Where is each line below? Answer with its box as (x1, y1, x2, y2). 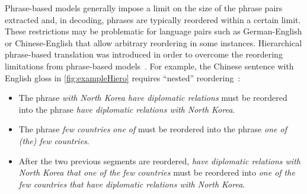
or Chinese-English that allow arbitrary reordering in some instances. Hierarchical (5, 36, 302, 49)
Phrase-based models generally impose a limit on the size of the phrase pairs (5, 2, 283, 14)
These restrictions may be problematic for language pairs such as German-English (5, 25, 302, 37)
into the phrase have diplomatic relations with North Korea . (18, 103, 235, 115)
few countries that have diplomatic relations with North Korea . (18, 177, 245, 190)
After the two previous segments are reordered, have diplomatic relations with (18, 154, 300, 167)
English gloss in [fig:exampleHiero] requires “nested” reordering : (5, 71, 241, 84)
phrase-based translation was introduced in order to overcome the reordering (5, 48, 283, 61)
